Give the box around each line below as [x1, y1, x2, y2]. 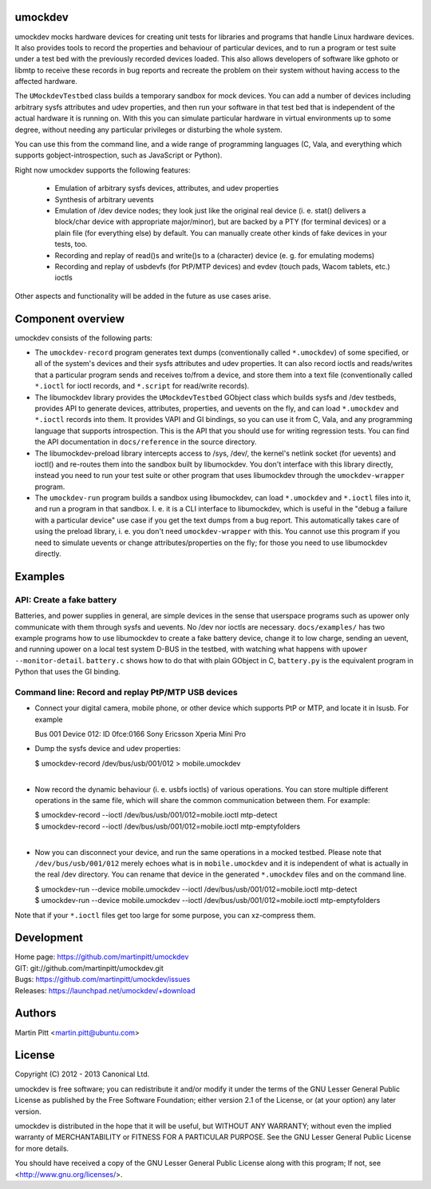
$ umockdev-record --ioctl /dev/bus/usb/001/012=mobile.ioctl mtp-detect [34, 810, 278, 820]
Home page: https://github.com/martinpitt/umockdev [14, 952, 189, 962]
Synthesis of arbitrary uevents [54, 194, 155, 204]
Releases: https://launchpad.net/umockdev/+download [14, 985, 196, 995]
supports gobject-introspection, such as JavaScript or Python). [14, 150, 223, 160]
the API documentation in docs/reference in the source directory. [34, 437, 257, 447]
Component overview [14, 312, 125, 325]
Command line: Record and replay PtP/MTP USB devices [14, 686, 239, 698]
